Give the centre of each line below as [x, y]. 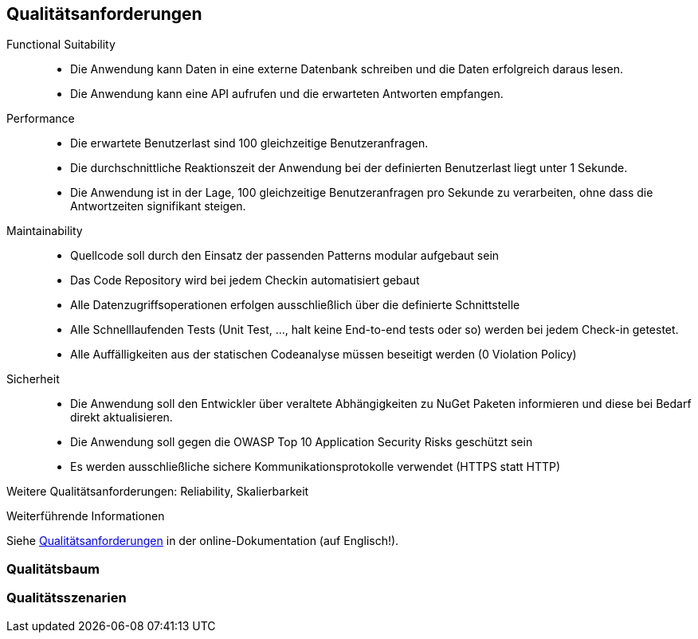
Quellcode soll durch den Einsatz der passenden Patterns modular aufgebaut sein [285, 256]
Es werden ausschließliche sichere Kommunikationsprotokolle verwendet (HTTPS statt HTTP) [316, 467]
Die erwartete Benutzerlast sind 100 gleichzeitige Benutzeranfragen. [249, 143]
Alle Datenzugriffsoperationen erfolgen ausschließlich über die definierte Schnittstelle [295, 305]
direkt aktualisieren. [122, 418]
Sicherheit [33, 379]
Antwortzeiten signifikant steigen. [158, 206]
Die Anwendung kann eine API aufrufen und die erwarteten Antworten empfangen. [287, 94]
